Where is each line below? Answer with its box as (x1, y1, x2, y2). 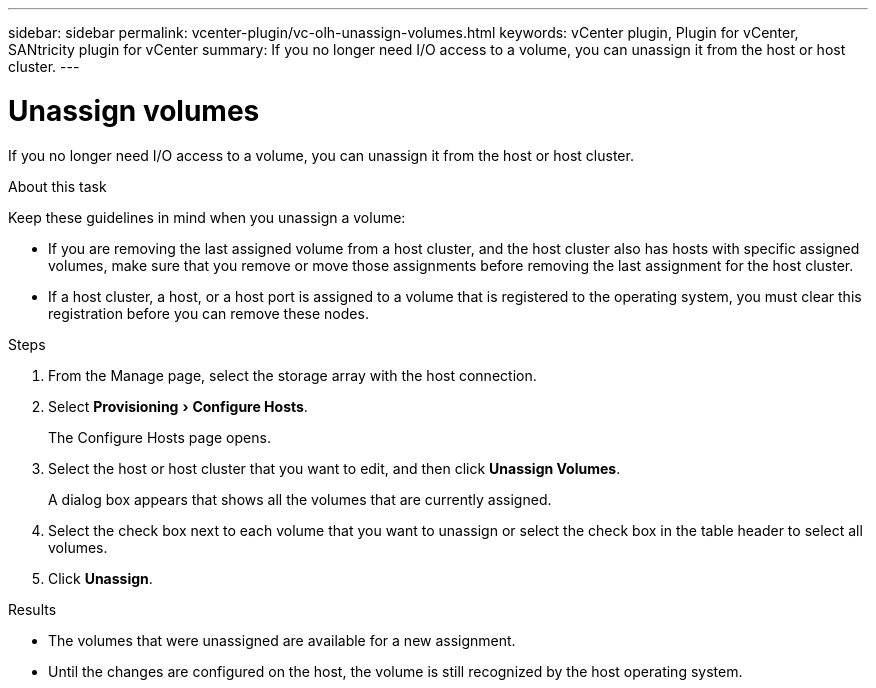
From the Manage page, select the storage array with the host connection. (48, 366, 537, 384)
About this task (8, 177, 107, 195)
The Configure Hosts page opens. (48, 428, 271, 446)
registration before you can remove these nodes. (48, 304, 369, 322)
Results (8, 600, 57, 618)
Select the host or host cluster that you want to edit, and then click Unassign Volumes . (48, 459, 621, 477)
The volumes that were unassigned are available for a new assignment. (48, 631, 516, 649)
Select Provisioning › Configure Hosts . (48, 397, 308, 415)
